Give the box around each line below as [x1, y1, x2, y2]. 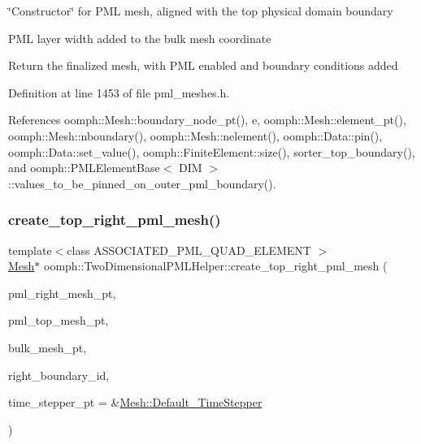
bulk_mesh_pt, [8, 338, 87, 356]
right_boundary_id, [8, 366, 110, 383]
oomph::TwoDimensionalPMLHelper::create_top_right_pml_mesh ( [44, 257, 388, 274]
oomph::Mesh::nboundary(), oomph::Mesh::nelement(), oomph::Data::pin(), [8, 127, 383, 144]
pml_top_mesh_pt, [8, 312, 109, 329]
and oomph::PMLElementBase [8, 159, 160, 176]
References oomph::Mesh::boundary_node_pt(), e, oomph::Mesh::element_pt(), [8, 111, 406, 128]
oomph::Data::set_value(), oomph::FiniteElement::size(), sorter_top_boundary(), [8, 143, 415, 160]
